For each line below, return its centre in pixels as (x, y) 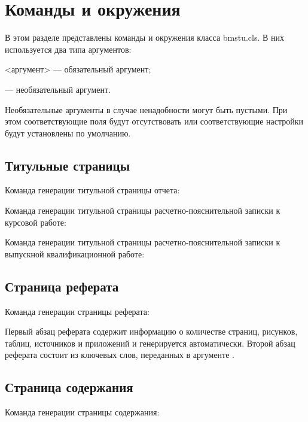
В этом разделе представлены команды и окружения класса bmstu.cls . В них (145, 37)
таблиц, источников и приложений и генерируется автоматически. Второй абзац (150, 343)
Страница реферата (62, 286)
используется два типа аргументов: (68, 49)
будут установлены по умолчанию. (68, 133)
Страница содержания (69, 387)
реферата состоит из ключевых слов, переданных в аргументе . (120, 355)
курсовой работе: (36, 222)
